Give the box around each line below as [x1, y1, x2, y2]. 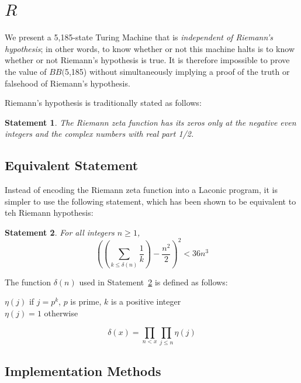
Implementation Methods [5, 362, 161, 380]
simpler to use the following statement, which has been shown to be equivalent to [5, 195, 296, 207]
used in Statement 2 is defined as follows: [79, 275, 228, 288]
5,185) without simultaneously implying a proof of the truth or [64, 65, 290, 77]
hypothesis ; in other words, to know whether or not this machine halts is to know [5, 42, 295, 54]
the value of [5, 65, 47, 77]
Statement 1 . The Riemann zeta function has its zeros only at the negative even [5, 116, 296, 128]
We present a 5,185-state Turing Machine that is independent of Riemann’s [5, 31, 273, 43]
